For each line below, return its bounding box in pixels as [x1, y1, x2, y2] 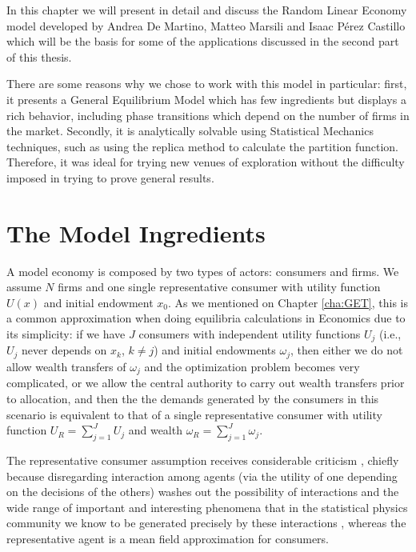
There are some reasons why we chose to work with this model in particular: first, [6, 75, 407, 92]
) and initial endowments [154, 342, 276, 358]
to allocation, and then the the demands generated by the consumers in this [6, 390, 379, 406]
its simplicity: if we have [6, 326, 126, 342]
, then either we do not [290, 342, 403, 358]
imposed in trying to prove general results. [6, 169, 214, 186]
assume [6, 278, 42, 295]
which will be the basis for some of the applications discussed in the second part [6, 33, 399, 50]
